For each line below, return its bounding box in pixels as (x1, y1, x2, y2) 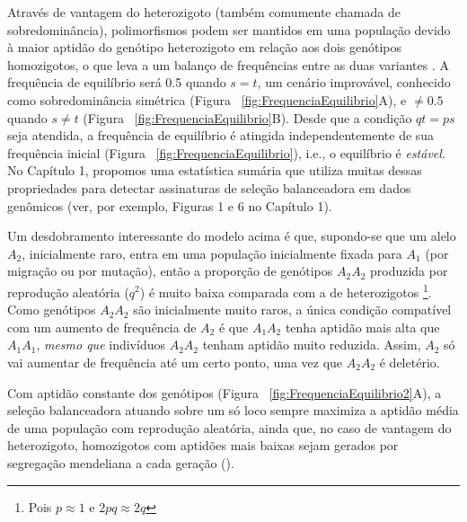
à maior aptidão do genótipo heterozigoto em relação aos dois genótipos (7, 38, 401, 57)
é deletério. (379, 352, 440, 371)
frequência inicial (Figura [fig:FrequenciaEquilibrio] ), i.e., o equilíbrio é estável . (7, 143, 445, 162)
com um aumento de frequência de (7, 317, 197, 336)
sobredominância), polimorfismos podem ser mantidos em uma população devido (7, 20, 451, 39)
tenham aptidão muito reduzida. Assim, (202, 335, 421, 354)
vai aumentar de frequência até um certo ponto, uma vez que (7, 352, 343, 371)
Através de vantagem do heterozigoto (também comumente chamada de (7, 3, 401, 21)
